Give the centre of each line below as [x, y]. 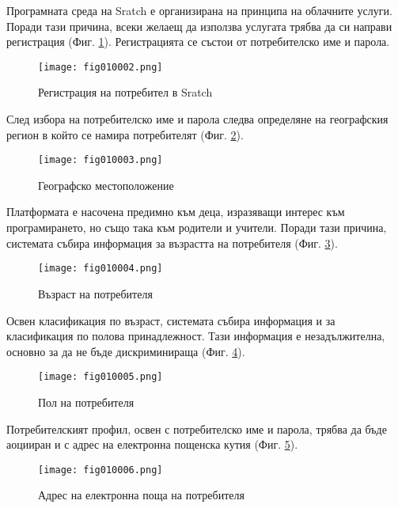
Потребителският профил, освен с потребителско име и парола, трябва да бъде [197, 428]
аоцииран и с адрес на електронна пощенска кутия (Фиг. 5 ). [152, 444]
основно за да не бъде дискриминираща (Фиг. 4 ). [126, 351]
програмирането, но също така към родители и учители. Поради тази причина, [197, 227]
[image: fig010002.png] [100, 67]
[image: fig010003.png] [100, 160]
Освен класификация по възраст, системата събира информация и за [171, 320]
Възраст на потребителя [95, 293]
